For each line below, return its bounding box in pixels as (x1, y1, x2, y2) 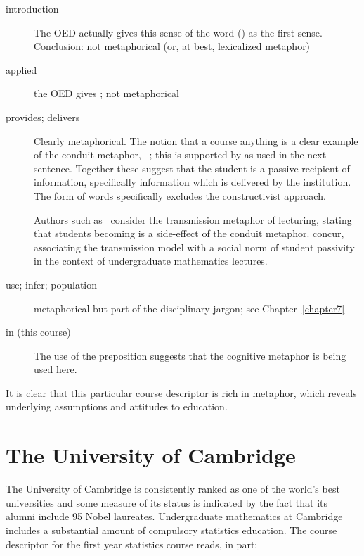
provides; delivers (6, 109, 80, 124)
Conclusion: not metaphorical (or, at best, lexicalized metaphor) (34, 39, 311, 53)
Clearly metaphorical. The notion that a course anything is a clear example (34, 133, 358, 148)
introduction (6, 1, 59, 15)
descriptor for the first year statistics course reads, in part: (6, 536, 258, 551)
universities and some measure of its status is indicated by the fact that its (6, 495, 328, 510)
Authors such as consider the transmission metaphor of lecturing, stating (34, 212, 352, 227)
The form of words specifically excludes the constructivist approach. (34, 188, 326, 203)
